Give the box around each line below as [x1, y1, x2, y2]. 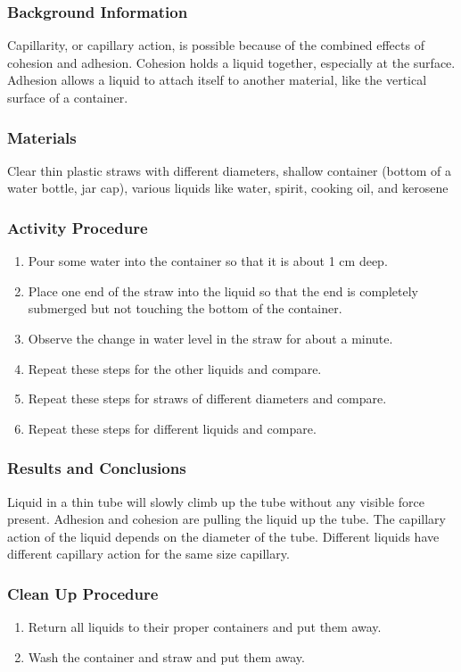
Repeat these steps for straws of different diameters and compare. [28, 389, 387, 408]
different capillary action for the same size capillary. [7, 544, 290, 563]
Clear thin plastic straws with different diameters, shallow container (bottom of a [7, 161, 451, 179]
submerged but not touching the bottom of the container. [28, 299, 342, 318]
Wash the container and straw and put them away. [28, 647, 305, 666]
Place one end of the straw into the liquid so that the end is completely [28, 281, 418, 300]
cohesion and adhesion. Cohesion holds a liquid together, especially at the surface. [7, 53, 456, 71]
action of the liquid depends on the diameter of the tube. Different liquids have [7, 527, 440, 545]
